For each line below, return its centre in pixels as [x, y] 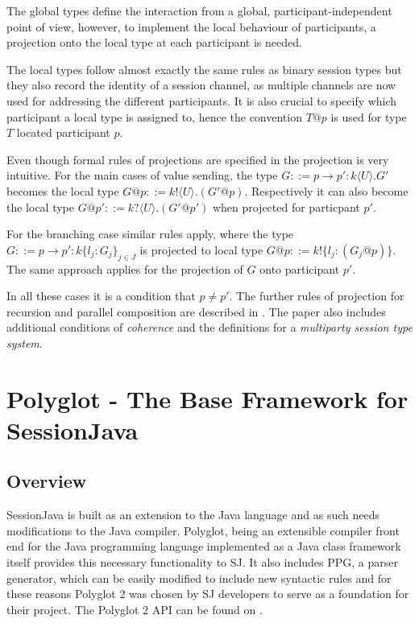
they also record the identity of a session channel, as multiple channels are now [201, 85]
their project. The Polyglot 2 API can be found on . [135, 609]
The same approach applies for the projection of [125, 268]
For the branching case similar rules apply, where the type [150, 234]
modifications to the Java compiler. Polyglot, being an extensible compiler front [203, 530]
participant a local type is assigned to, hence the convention [154, 116]
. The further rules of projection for [317, 296]
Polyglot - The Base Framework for [207, 398]
